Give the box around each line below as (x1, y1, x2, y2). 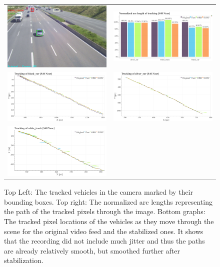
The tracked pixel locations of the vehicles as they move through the (4, 216, 214, 227)
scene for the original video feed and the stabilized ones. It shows (4, 226, 203, 236)
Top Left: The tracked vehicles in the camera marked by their (4, 187, 193, 197)
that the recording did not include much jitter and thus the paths (4, 236, 205, 246)
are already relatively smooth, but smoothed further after (4, 245, 180, 256)
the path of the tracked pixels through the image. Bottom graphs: (4, 206, 205, 217)
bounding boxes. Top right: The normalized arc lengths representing (4, 196, 212, 207)
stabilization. (4, 255, 43, 266)
